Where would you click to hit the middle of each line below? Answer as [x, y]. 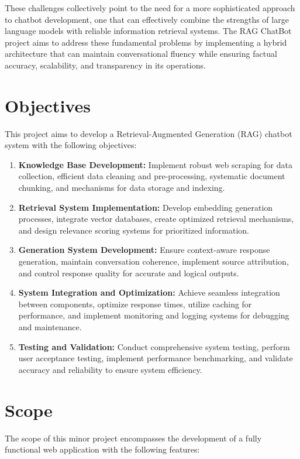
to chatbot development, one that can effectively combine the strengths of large [147, 19]
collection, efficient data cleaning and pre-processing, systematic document [152, 176]
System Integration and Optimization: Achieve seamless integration [149, 292]
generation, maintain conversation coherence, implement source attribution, [154, 261]
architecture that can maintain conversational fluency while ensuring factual [141, 54]
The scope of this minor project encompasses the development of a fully [133, 438]
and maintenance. [50, 327]
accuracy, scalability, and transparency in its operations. [105, 65]
